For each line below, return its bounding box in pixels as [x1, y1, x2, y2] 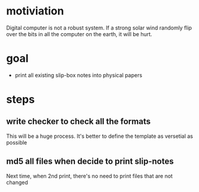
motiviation [6, 4, 64, 18]
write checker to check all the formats [6, 116, 151, 127]
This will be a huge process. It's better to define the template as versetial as [6, 132, 194, 140]
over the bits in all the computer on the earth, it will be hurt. [6, 30, 153, 37]
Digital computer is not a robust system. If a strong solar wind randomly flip [6, 24, 192, 31]
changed [6, 179, 28, 186]
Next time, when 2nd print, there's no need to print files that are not [6, 172, 173, 179]
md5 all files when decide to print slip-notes [6, 156, 174, 167]
